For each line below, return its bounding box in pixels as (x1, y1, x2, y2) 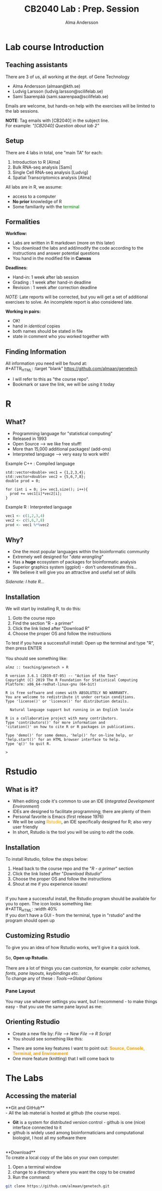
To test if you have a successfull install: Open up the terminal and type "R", (5, 640, 154, 646)
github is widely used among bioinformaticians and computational (12, 1129, 144, 1135)
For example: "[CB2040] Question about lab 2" (5, 122, 100, 128)
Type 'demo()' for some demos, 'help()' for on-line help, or (5, 733, 133, 738)
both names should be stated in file (12, 328, 83, 334)
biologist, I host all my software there (12, 1135, 87, 1140)
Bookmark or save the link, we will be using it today (12, 381, 115, 387)
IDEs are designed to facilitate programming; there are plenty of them (12, 809, 151, 815)
